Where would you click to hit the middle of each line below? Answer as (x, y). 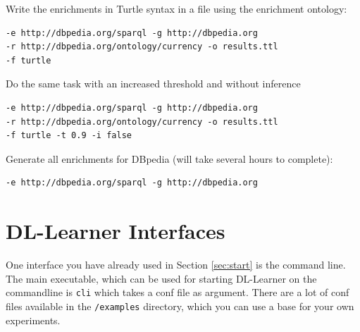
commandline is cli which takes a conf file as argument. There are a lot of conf (178, 292)
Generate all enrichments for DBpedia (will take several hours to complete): (169, 158)
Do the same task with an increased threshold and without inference (153, 84)
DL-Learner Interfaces (116, 231)
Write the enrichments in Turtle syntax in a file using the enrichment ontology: (176, 8)
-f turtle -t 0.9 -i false (69, 136)
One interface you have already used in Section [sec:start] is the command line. (176, 265)
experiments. (33, 320)
